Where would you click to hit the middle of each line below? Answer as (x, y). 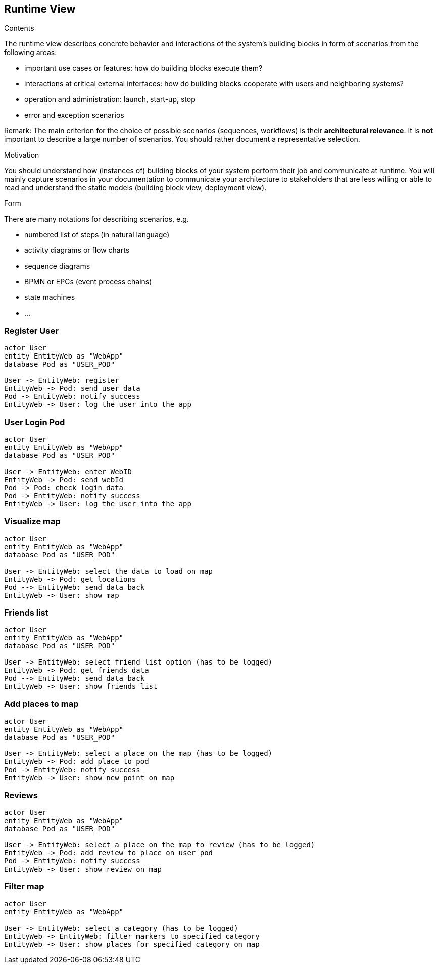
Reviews (21, 795)
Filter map (24, 886)
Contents (19, 28)
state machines (50, 297)
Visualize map (32, 521)
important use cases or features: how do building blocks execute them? (143, 68)
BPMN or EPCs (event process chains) (88, 282)
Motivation (22, 155)
